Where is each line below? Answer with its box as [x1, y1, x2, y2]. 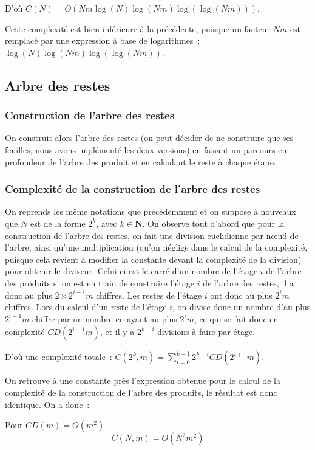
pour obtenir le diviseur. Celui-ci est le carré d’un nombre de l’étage [5, 265, 258, 277]
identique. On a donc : [5, 398, 90, 410]
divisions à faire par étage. [157, 325, 256, 338]
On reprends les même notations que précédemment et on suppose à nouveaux [5, 205, 296, 218]
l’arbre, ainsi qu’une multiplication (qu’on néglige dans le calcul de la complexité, [5, 241, 308, 254]
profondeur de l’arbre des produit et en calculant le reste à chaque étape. [5, 155, 276, 168]
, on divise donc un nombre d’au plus [172, 300, 311, 313]
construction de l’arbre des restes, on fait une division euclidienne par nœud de [5, 229, 299, 241]
